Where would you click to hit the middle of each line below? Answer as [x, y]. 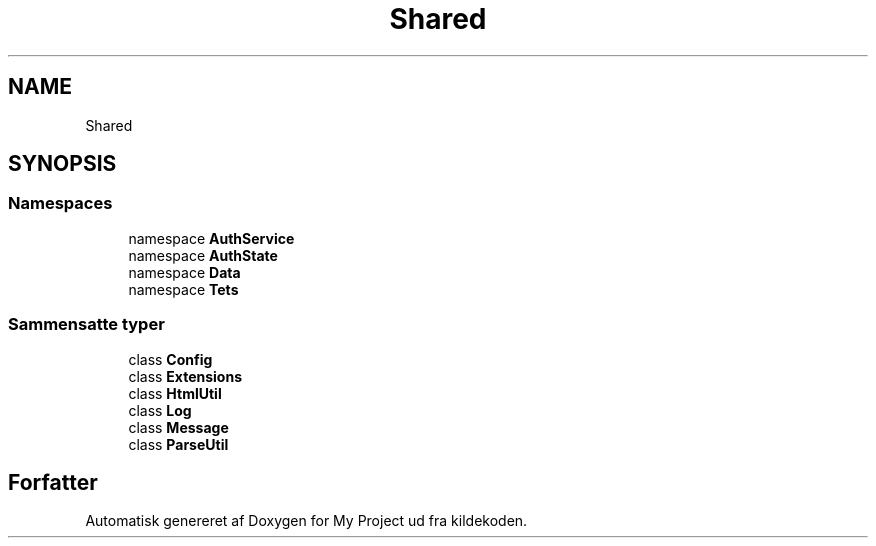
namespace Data [184, 272]
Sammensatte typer [86, 324]
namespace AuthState [203, 255]
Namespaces [60, 203]
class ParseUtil [178, 444]
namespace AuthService [211, 238]
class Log [160, 410]
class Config [170, 359]
